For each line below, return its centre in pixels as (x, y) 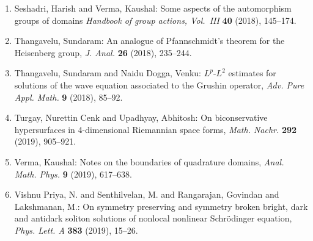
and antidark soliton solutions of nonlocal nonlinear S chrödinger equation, (153, 218)
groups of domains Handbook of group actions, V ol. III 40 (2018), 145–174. (155, 20)
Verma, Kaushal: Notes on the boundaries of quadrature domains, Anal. (149, 161)
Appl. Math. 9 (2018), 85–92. (68, 97)
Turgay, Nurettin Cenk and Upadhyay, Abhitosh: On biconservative (141, 117)
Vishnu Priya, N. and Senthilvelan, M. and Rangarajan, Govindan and (147, 194)
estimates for (252, 73)
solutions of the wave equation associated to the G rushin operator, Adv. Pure (159, 85)
